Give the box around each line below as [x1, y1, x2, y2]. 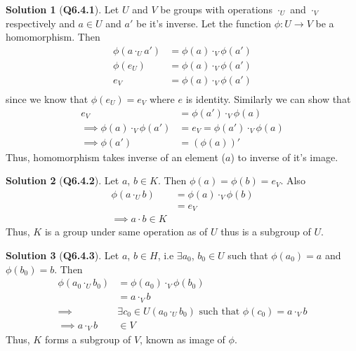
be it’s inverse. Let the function [136, 15, 272, 30]
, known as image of [140, 332, 225, 347]
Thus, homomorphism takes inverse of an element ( [6, 149, 226, 164]
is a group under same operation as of [44, 224, 208, 239]
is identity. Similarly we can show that [185, 91, 351, 106]
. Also [280, 173, 305, 188]
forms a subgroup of [44, 332, 131, 347]
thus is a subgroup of [220, 224, 311, 239]
